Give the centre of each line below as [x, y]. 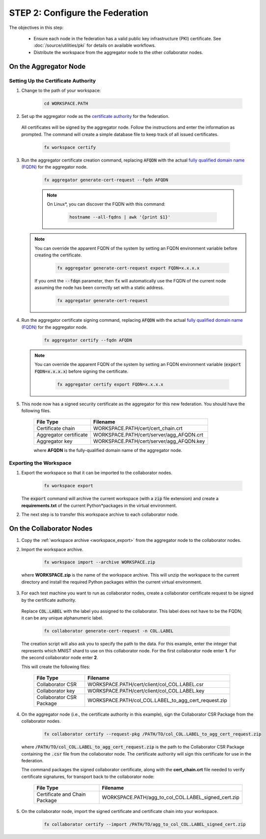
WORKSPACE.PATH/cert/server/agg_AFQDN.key [149, 441]
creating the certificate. [58, 255]
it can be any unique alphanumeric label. [62, 618]
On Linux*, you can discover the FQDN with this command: [106, 204]
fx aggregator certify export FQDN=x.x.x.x [110, 384]
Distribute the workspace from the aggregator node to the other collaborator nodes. [118, 52]
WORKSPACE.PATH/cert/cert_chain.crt [138, 428]
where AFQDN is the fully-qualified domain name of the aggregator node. [108, 450]
